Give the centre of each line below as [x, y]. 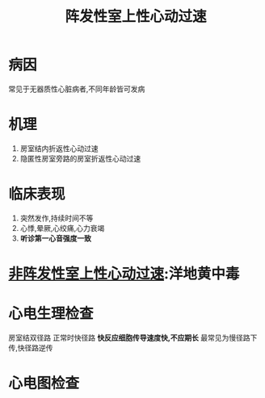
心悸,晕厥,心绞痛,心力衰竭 [62, 228]
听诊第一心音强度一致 [55, 238]
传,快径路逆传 [31, 347]
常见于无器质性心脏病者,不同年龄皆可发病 [77, 89]
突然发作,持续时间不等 [57, 218]
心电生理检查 [51, 314]
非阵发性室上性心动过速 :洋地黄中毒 [124, 274]
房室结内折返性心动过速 [59, 148]
